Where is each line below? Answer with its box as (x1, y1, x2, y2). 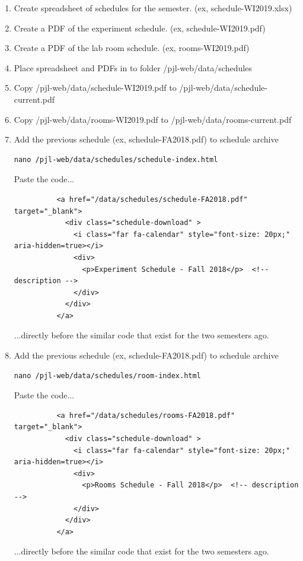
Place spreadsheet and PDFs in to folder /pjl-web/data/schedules (14, 61, 252, 74)
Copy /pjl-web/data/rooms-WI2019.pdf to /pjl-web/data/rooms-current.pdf (14, 113, 292, 125)
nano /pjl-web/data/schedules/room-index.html (14, 371, 201, 380)
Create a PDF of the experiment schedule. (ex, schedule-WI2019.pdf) (14, 21, 266, 34)
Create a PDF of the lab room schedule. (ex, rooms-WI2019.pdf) (14, 42, 250, 54)
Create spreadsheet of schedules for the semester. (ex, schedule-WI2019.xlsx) (14, 2, 292, 14)
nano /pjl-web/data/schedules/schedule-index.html (14, 155, 218, 164)
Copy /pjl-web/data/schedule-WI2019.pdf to (14, 81, 177, 94)
